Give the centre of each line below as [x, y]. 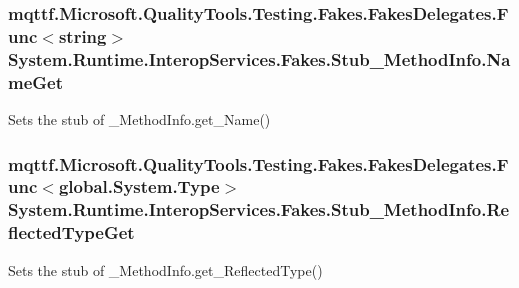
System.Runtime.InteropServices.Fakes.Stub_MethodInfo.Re [259, 209]
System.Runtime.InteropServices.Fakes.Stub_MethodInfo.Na [259, 58]
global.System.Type [139, 186]
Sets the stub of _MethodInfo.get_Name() [139, 118]
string [82, 35]
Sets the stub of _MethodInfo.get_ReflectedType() [165, 269]
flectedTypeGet [71, 232]
